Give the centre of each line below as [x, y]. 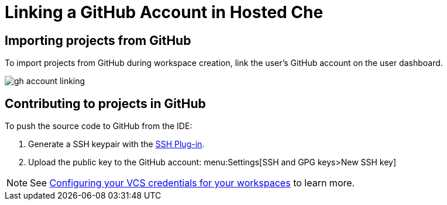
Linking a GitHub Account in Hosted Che [164, 12]
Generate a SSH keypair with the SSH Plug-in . [116, 144]
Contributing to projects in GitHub [105, 103]
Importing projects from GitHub [98, 40]
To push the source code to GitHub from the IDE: [99, 126]
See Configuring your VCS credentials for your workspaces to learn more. [192, 183]
